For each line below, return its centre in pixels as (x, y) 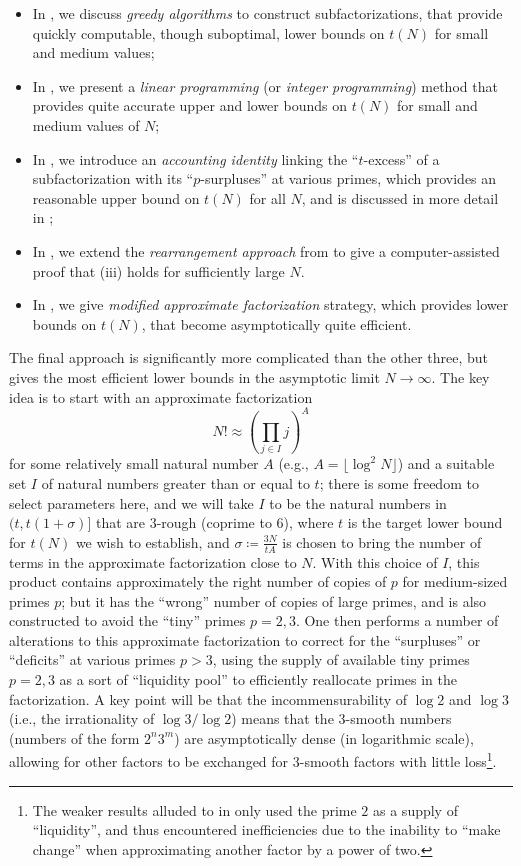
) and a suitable (446, 463)
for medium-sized (455, 581)
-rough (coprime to (214, 522)
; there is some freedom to (399, 482)
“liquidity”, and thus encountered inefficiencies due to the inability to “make (266, 829)
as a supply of (415, 809)
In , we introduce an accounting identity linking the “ (195, 158)
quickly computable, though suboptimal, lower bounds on (208, 32)
